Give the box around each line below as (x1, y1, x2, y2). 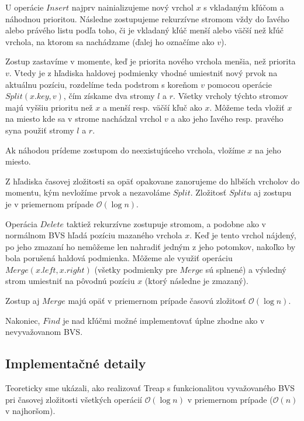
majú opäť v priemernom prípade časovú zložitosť (68, 295, 246, 307)
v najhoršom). (5, 405, 56, 417)
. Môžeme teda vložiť (209, 101, 285, 113)
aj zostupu (254, 186, 292, 198)
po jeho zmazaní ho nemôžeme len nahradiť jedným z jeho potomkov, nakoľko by (5, 240, 296, 252)
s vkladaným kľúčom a (203, 1, 284, 13)
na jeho (255, 143, 281, 156)
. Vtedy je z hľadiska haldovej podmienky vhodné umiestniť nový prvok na (9, 66, 278, 78)
